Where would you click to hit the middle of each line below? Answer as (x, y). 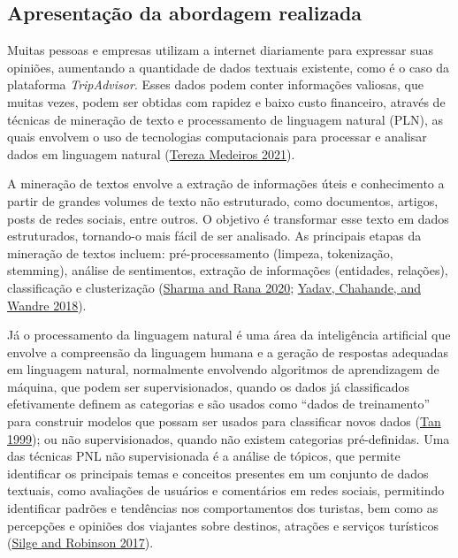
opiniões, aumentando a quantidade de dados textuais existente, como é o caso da (229, 67)
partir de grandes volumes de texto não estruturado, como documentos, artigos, (223, 200)
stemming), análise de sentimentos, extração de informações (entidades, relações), (228, 270)
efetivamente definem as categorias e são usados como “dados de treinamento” (219, 404)
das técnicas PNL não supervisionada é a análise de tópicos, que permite (204, 456)
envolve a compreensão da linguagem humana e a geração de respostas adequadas (228, 352)
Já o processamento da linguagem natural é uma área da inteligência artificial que (229, 335)
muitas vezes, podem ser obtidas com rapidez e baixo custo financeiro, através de (226, 101)
